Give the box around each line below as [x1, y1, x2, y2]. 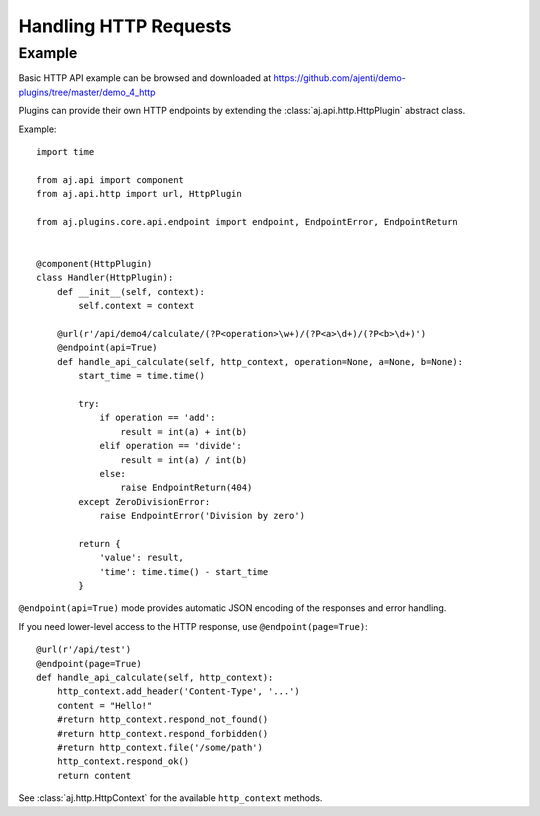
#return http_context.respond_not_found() [56, 714, 269, 725]
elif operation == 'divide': [99, 440, 242, 452]
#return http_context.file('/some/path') [56, 741, 264, 753]
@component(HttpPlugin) [36, 258, 153, 270]
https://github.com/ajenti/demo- [273, 72, 407, 84]
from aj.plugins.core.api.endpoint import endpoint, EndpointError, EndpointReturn [36, 216, 459, 227]
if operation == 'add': [99, 412, 216, 424]
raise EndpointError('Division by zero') [99, 510, 305, 522]
